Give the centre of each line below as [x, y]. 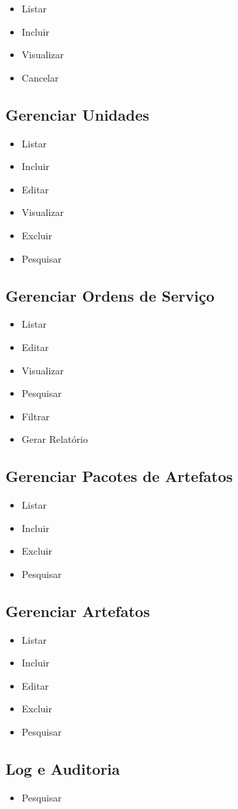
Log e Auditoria [63, 769]
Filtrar [36, 416]
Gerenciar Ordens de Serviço [110, 295]
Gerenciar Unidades [78, 114]
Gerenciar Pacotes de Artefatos [119, 476]
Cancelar [40, 77]
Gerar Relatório [55, 439]
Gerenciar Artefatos [78, 611]
